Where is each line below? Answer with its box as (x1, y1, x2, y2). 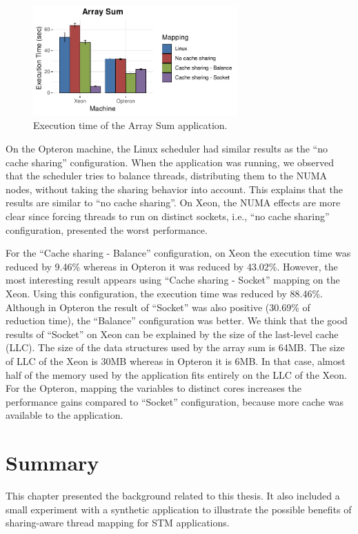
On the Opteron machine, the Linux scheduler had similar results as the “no (6, 141, 328, 155)
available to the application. (6, 408, 123, 422)
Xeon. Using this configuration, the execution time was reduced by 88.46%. (6, 286, 323, 300)
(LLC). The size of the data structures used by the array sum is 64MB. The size (6, 340, 345, 355)
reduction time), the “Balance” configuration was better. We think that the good (6, 313, 348, 328)
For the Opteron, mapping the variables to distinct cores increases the (6, 381, 301, 395)
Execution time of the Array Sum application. (33, 118, 228, 132)
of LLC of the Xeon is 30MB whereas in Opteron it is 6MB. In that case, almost (6, 353, 346, 368)
